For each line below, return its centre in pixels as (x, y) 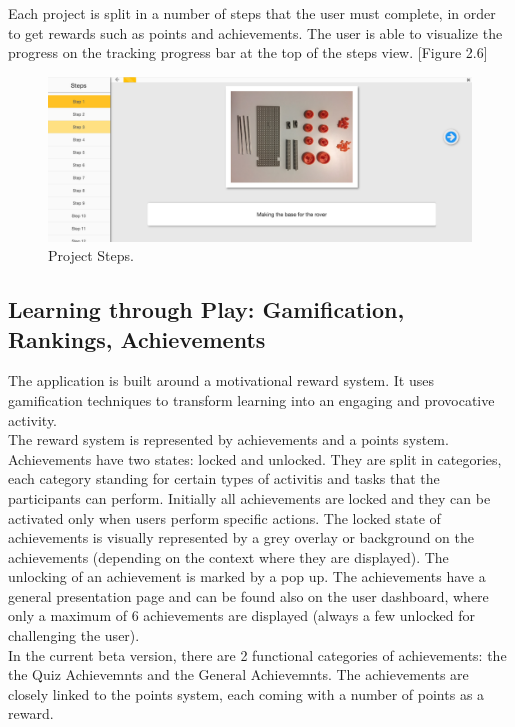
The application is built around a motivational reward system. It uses (221, 380)
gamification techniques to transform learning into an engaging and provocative (251, 399)
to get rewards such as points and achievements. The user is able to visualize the (255, 32)
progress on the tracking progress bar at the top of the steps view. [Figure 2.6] (248, 52)
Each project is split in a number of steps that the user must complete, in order (252, 13)
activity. (33, 419)
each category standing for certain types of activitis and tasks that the (224, 478)
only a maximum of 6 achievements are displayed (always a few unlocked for (241, 615)
